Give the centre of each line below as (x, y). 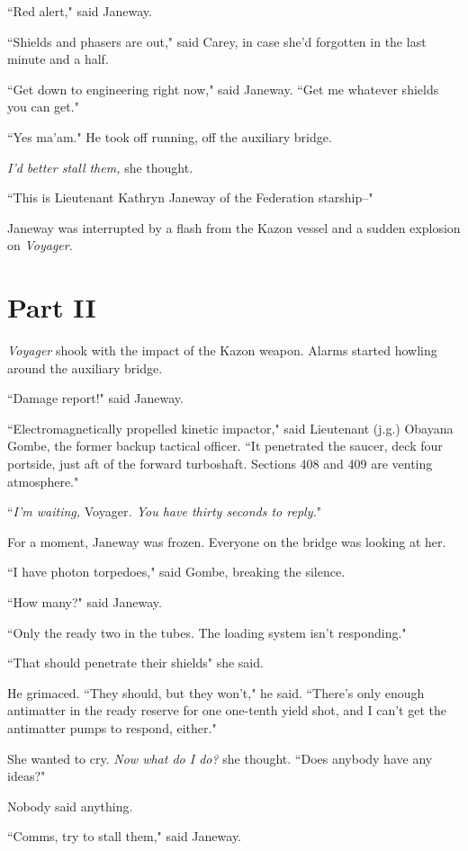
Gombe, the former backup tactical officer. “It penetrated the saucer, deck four (225, 446)
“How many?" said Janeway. (85, 602)
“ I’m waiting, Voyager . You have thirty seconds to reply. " (165, 511)
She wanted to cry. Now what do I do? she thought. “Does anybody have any (220, 758)
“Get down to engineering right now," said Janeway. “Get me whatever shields (223, 89)
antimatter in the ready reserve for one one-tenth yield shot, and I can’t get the (227, 710)
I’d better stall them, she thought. (100, 167)
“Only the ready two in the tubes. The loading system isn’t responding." (207, 632)
